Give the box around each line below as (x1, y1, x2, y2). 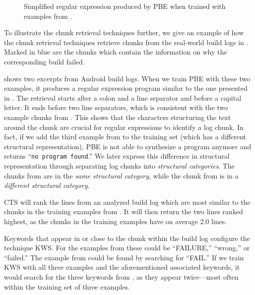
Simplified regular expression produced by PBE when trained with (24, 1, 226, 11)
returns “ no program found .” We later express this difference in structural (4, 151, 230, 161)
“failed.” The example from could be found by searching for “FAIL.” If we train (4, 252, 244, 262)
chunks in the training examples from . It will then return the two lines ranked (4, 206, 243, 217)
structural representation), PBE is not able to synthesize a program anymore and (4, 141, 252, 151)
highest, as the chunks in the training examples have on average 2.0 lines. (4, 216, 227, 226)
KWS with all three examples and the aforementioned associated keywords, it (4, 262, 240, 272)
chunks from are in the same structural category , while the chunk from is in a (4, 170, 239, 180)
